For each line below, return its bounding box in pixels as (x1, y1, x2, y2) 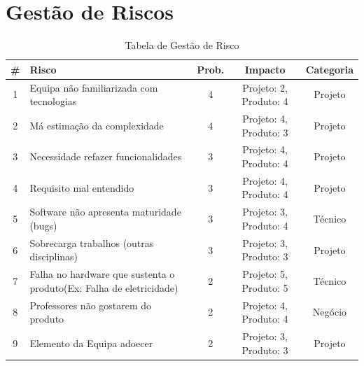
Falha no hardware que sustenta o (29, 267, 175, 281)
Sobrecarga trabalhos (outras (29, 235, 154, 250)
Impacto (244, 62, 286, 76)
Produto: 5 (241, 280, 288, 295)
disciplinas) (29, 249, 78, 264)
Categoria (305, 62, 353, 76)
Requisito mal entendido (29, 180, 134, 195)
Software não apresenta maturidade (29, 204, 181, 219)
